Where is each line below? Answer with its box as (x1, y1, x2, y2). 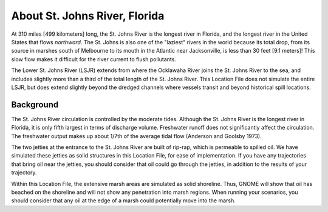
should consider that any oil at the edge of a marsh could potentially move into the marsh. (11, 197, 236, 204)
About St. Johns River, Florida (11, 9, 165, 22)
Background (11, 99, 59, 110)
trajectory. (11, 169, 37, 176)
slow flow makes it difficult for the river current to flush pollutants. (11, 55, 176, 63)
